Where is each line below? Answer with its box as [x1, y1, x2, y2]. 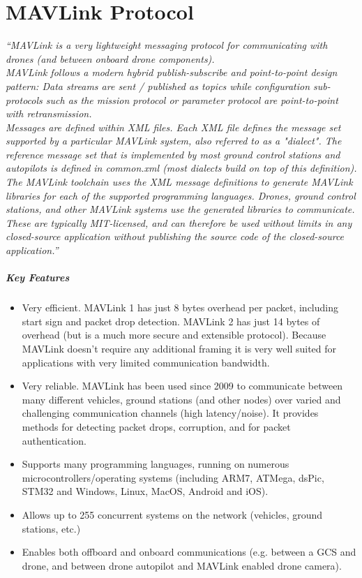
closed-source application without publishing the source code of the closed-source [6, 229, 345, 244]
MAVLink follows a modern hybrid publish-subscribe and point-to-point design [6, 65, 338, 80]
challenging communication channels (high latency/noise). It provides [22, 406, 319, 420]
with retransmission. [6, 106, 92, 121]
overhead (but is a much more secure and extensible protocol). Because [22, 327, 326, 342]
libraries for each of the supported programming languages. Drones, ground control [6, 188, 356, 202]
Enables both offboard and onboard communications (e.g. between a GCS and [22, 544, 356, 559]
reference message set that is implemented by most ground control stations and [6, 147, 340, 161]
